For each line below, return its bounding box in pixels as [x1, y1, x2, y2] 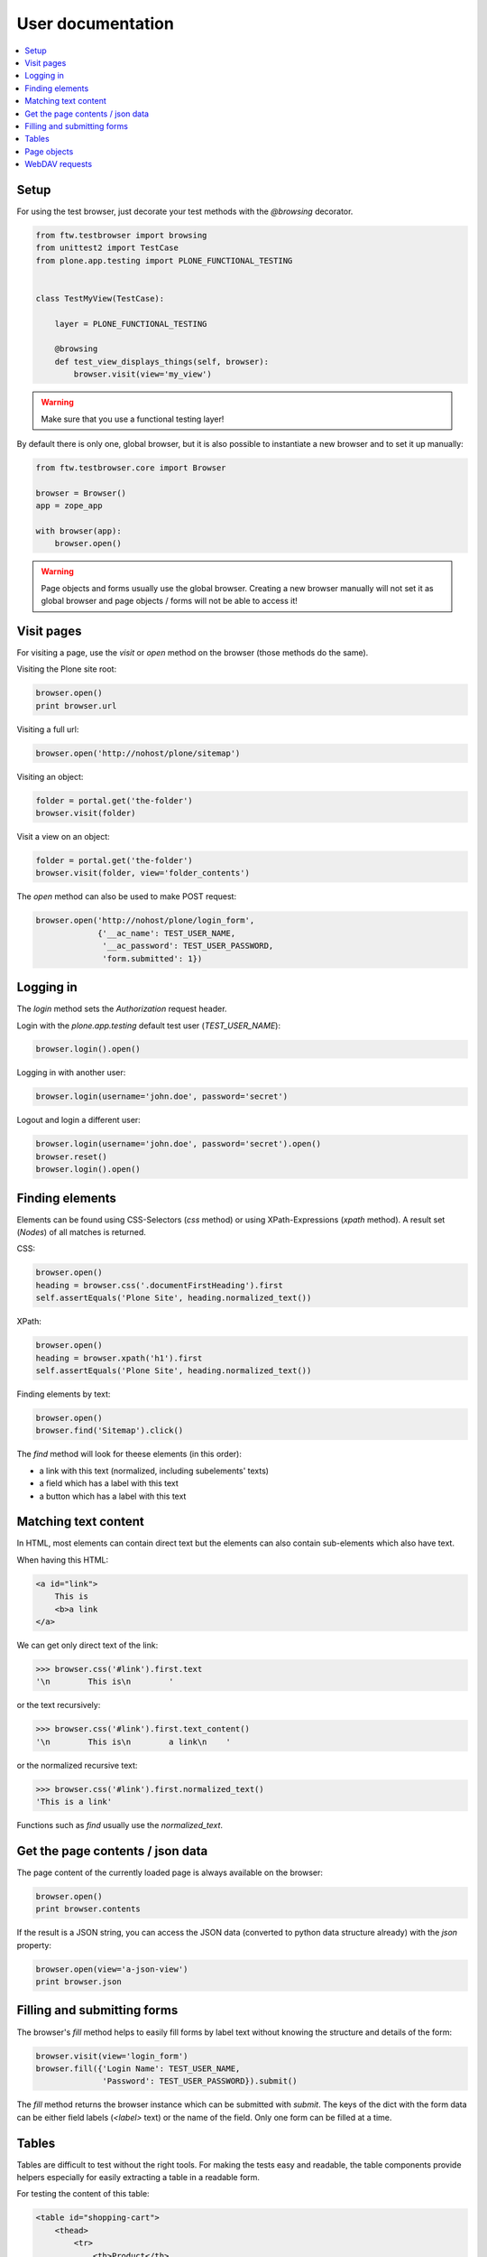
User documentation [16, 14, 175, 33]
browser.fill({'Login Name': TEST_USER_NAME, [35, 2063, 241, 2074]
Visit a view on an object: [16, 831, 110, 842]
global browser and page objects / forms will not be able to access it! [41, 596, 298, 607]
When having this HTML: [16, 1554, 109, 1565]
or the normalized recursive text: [16, 1760, 138, 1770]
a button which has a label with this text [39, 1491, 187, 1501]
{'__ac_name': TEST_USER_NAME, [97, 928, 236, 938]
